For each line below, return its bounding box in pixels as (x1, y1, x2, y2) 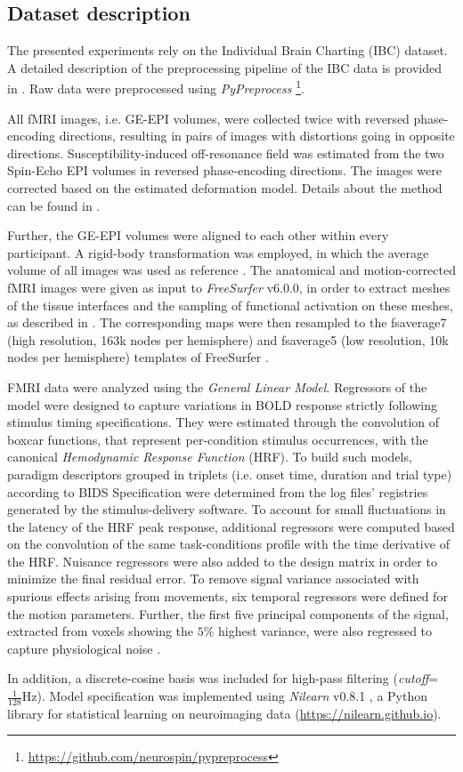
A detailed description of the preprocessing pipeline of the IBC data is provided (7, 58, 442, 76)
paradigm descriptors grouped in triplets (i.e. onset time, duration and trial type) (7, 464, 452, 483)
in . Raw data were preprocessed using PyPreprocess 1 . (7, 76, 305, 98)
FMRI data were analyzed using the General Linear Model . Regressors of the (7, 377, 427, 396)
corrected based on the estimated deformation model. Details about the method (7, 179, 443, 197)
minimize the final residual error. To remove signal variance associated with (7, 569, 419, 588)
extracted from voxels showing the (7, 622, 194, 640)
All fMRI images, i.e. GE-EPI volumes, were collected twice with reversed (7, 109, 410, 127)
